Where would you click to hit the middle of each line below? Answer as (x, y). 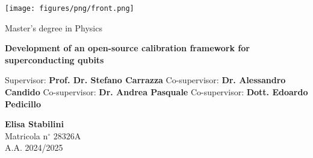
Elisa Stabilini (34, 124)
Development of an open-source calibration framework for (127, 48)
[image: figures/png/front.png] (70, 8)
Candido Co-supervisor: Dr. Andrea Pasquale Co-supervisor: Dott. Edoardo (156, 92)
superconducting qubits (54, 59)
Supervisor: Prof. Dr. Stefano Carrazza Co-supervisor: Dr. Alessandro (145, 80)
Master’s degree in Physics (54, 27)
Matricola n (26, 135)
